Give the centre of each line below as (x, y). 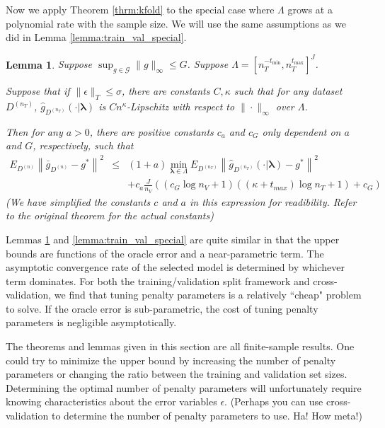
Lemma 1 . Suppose (49, 64)
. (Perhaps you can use (274, 401)
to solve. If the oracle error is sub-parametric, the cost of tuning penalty (162, 308)
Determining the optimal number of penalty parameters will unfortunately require (184, 387)
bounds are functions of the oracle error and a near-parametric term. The (165, 253)
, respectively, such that (83, 145)
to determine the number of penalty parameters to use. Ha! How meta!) (207, 416)
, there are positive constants (151, 131)
